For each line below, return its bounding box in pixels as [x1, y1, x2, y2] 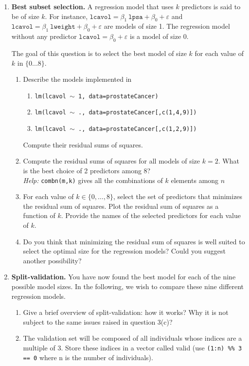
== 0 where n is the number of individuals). [23, 352, 153, 362]
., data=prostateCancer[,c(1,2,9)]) [78, 126, 197, 133]
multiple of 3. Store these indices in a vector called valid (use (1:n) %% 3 [23, 342, 242, 352]
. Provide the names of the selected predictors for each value [61, 210, 241, 220]
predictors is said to [181, 1, 241, 11]
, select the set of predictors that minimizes [113, 191, 243, 201]
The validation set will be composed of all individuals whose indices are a [23, 333, 242, 343]
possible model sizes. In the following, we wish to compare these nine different [11, 281, 244, 291]
